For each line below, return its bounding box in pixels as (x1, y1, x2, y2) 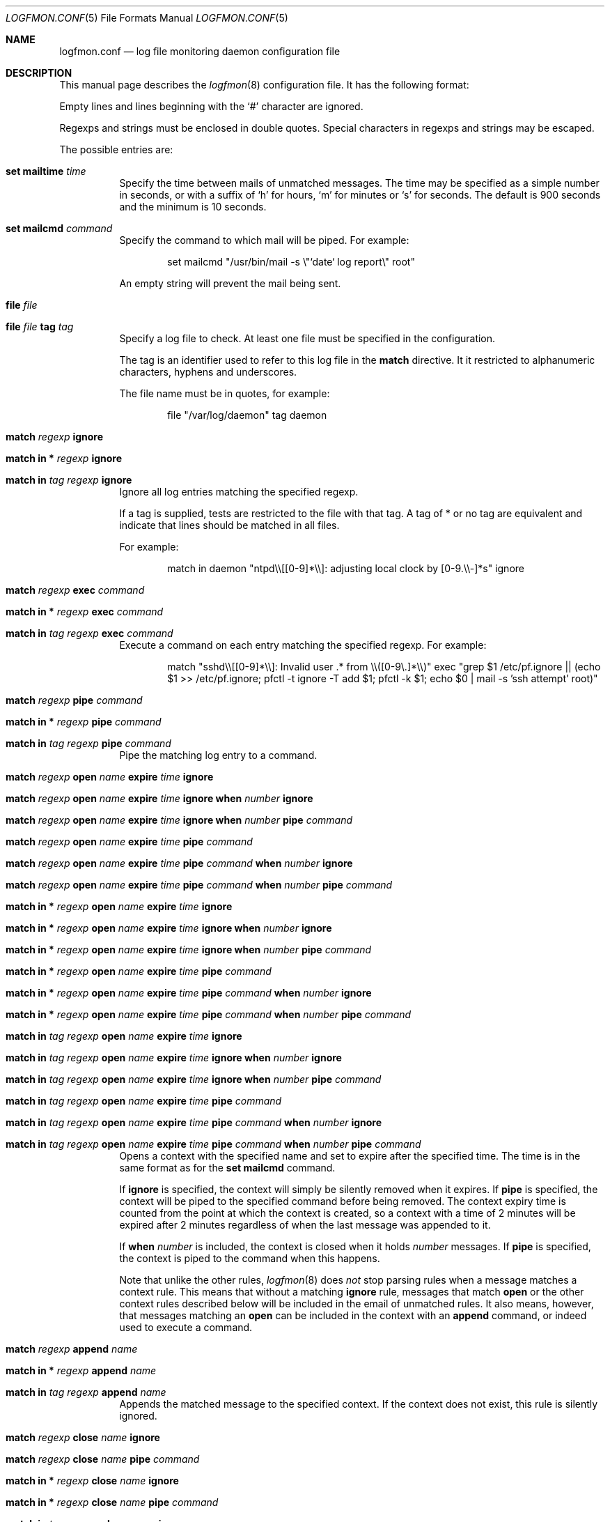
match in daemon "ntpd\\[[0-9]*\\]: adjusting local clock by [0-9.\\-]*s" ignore (167, 562, 524, 574)
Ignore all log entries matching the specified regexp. (119, 486, 359, 498)
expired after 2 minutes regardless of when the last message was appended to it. (119, 1219, 491, 1231)
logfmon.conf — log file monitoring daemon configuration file (59, 45, 341, 57)
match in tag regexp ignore (6, 474, 132, 486)
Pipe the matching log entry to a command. (119, 749, 318, 761)
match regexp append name (6, 1343, 138, 1355)
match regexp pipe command (6, 694, 143, 706)
